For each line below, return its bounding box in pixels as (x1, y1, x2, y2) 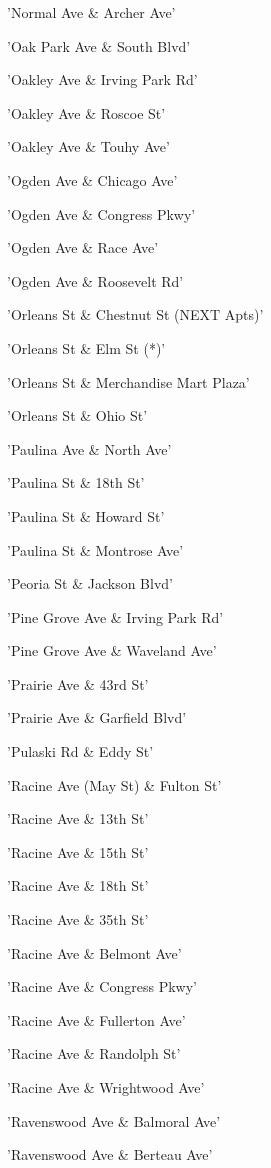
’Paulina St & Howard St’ (7, 505, 165, 526)
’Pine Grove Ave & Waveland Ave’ (7, 640, 217, 661)
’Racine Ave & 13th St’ (7, 808, 149, 829)
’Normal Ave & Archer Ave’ (7, 2, 176, 22)
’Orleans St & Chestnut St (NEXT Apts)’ (7, 304, 264, 325)
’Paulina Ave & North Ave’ (7, 438, 172, 459)
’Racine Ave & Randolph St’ (7, 1043, 181, 1064)
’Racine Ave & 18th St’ (7, 875, 149, 896)
